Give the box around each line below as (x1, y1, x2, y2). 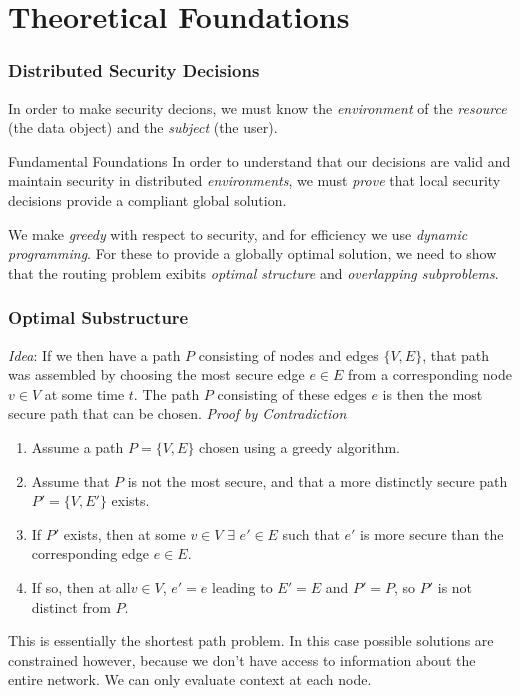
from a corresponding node (348, 364, 512, 385)
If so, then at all (31, 576, 131, 597)
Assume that (31, 470, 110, 491)
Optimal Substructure (8, 305, 189, 330)
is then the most (382, 383, 483, 404)
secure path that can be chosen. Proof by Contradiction (8, 403, 347, 424)
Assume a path (31, 436, 124, 457)
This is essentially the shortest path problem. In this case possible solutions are (8, 630, 494, 651)
